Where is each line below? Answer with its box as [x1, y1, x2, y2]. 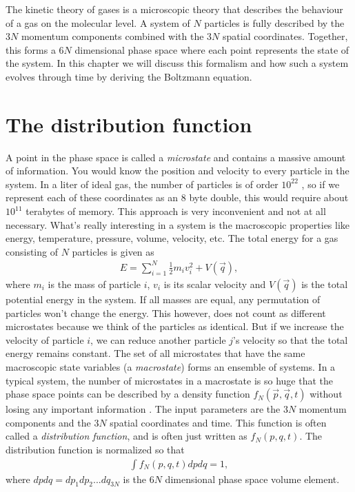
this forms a [6, 42, 56, 57]
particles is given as [72, 244, 154, 258]
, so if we [301, 176, 340, 191]
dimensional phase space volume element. [165, 471, 340, 486]
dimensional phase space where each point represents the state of [74, 42, 349, 57]
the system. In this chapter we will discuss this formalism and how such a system [6, 56, 349, 70]
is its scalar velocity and [163, 276, 266, 291]
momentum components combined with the [21, 29, 204, 43]
